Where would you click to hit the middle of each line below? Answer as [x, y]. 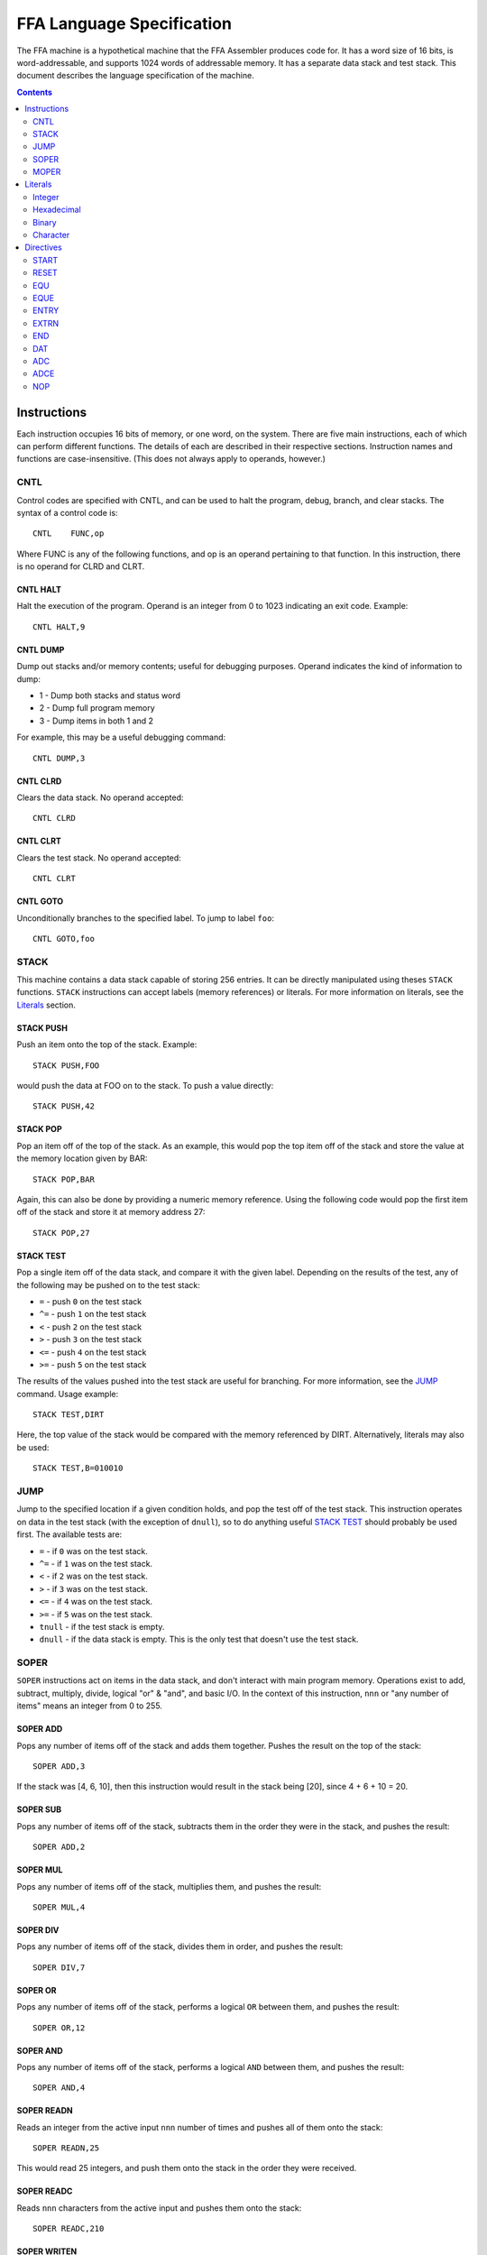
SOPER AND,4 [59, 2088]
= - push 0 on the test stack [91, 1301]
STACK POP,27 [61, 1233]
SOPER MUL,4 [59, 1907]
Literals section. [46, 1005]
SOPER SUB [39, 1809]
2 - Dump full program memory [97, 708]
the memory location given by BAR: [82, 1158]
